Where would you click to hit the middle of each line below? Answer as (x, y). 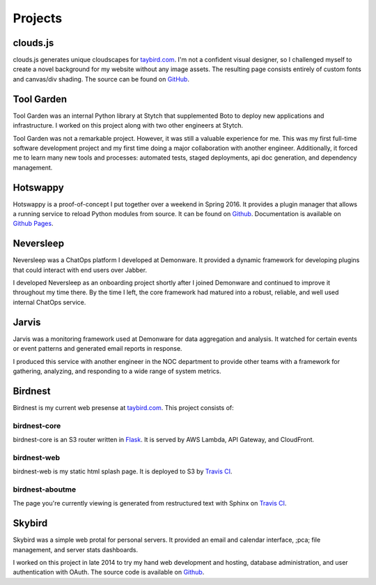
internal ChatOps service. (49, 302)
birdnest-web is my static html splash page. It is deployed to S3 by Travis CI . (123, 471)
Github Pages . (33, 224)
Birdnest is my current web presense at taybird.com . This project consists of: (123, 407)
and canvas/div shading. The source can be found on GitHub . (101, 79)
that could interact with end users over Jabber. (80, 270)
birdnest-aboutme (45, 489)
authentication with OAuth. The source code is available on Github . (109, 572)
